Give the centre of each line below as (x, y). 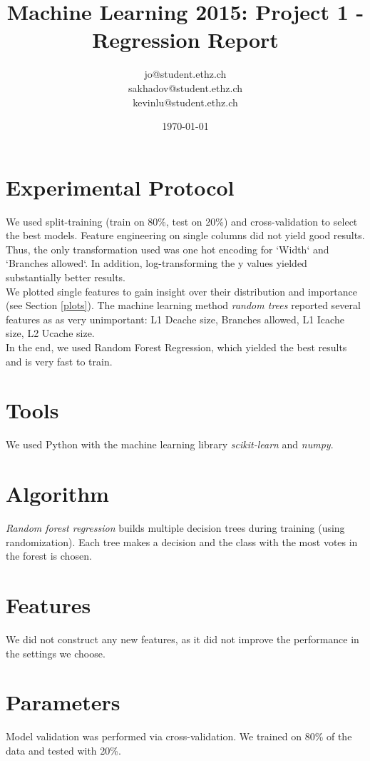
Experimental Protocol (120, 187)
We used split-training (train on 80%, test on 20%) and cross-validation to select (182, 221)
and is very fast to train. (59, 361)
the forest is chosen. (49, 556)
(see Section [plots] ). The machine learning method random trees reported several (183, 305)
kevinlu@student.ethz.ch (185, 102)
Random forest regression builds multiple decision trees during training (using (175, 528)
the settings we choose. (56, 653)
